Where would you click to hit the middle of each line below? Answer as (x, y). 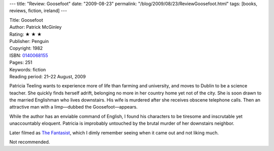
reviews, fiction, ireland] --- (38, 11)
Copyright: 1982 (26, 48)
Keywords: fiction (28, 69)
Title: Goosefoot (26, 20)
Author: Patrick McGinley (36, 27)
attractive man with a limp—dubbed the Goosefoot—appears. (74, 107)
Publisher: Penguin (29, 41)
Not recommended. (30, 142)
